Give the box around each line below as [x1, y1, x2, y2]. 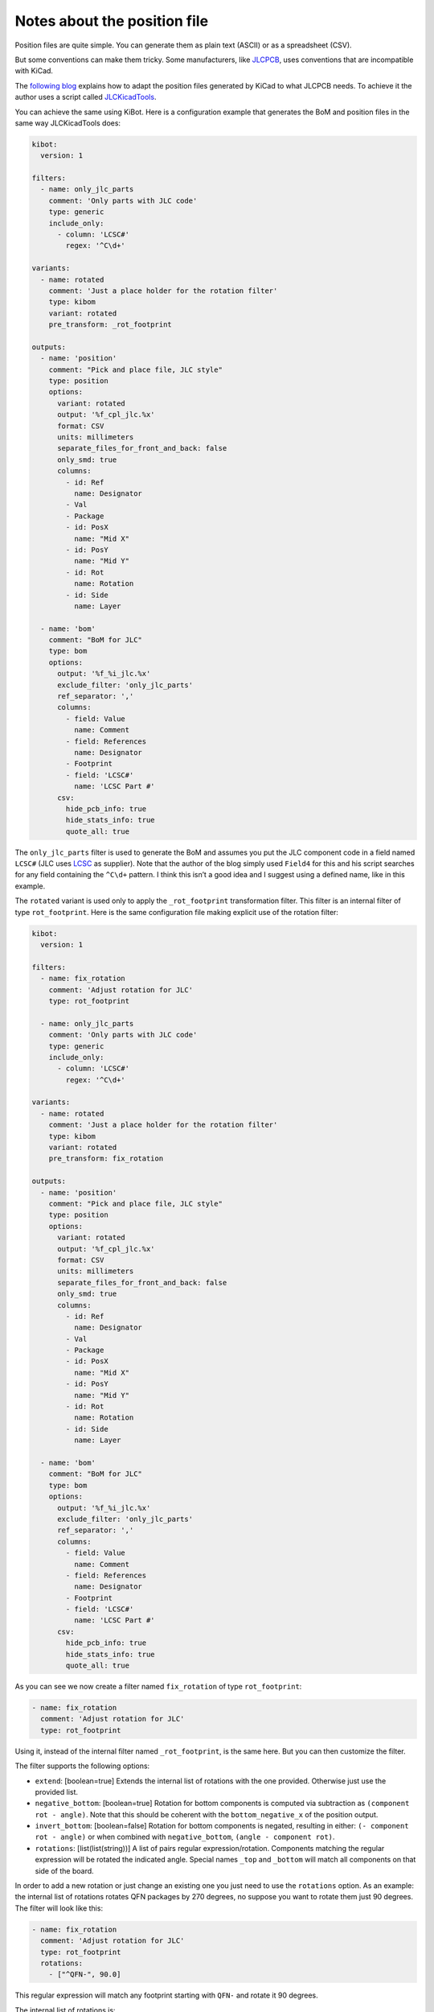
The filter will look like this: [14, 1903, 104, 1913]
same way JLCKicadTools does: [14, 118, 121, 128]
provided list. [35, 1787, 79, 1796]
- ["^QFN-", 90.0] [48, 1970, 121, 1979]
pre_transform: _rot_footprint [48, 320, 172, 329]
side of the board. [35, 1866, 94, 1875]
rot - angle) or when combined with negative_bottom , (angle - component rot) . [35, 1832, 335, 1842]
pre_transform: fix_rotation [48, 1154, 164, 1163]
